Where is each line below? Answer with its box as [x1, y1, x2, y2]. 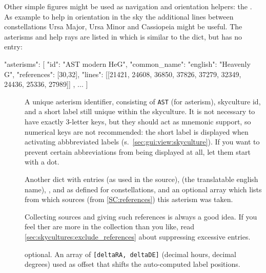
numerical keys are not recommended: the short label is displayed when [25, 126, 249, 137]
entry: [4, 41, 23, 52]
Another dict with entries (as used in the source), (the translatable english [25, 173, 258, 184]
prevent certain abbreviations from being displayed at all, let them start [25, 146, 251, 157]
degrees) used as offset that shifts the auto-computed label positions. [25, 259, 240, 269]
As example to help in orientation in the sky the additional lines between [4, 11, 234, 22]
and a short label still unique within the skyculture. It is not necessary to [25, 106, 255, 117]
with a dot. [25, 156, 59, 167]
